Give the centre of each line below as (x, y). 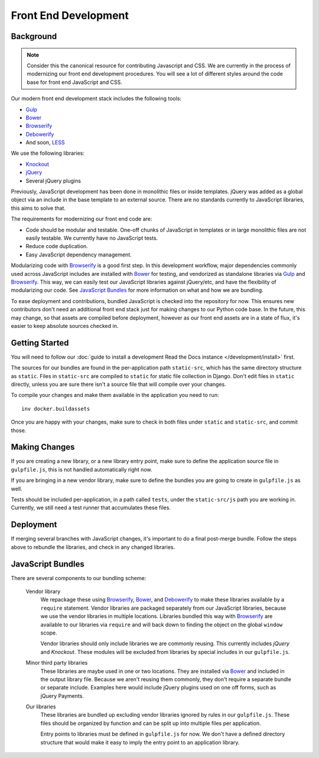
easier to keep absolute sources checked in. (65, 326)
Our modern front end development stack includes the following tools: (96, 99)
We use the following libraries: (48, 153)
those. (19, 430)
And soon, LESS (45, 142)
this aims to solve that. (38, 208)
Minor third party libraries (57, 663)
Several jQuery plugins (53, 181)
